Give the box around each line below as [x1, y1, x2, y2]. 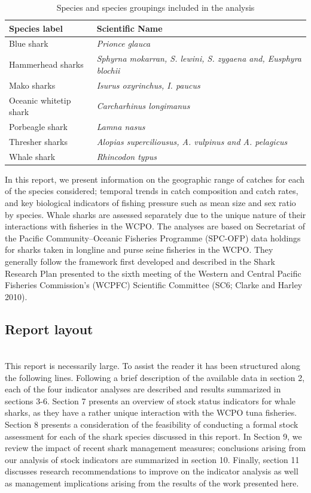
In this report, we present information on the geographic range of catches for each [5, 173, 304, 185]
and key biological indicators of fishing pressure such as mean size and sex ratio [5, 196, 296, 208]
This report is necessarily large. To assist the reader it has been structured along [5, 359, 301, 372]
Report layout [5, 319, 93, 338]
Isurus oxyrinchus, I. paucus [96, 78, 200, 91]
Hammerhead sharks [9, 58, 84, 71]
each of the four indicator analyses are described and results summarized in [5, 383, 281, 395]
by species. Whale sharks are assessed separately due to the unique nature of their [5, 208, 306, 220]
